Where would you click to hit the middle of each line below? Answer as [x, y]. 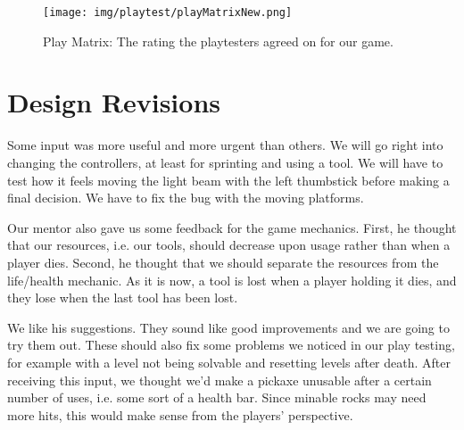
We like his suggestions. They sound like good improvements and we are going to [228, 327]
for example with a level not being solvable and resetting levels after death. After [229, 362]
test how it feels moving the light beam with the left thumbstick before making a [228, 180]
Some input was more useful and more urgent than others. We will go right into [225, 145]
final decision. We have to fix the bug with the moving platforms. [186, 198]
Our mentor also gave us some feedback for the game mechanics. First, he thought [232, 227]
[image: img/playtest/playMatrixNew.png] [168, 12]
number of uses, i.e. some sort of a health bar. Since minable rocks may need [217, 397]
